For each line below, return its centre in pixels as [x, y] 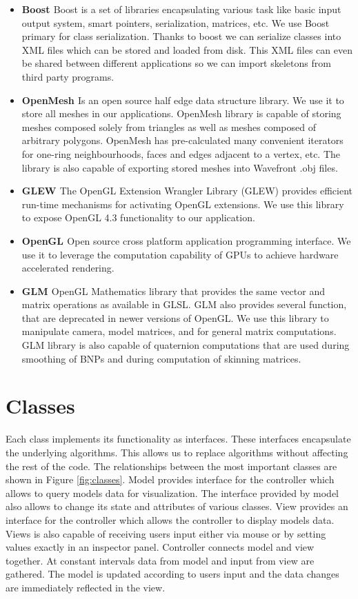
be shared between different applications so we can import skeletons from [176, 63]
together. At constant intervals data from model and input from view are [160, 560]
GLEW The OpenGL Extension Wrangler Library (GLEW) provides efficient [187, 191]
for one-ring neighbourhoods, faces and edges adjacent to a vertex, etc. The [181, 153]
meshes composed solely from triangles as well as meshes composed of [169, 126]
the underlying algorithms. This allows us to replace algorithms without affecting [177, 452]
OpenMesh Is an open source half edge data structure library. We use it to [183, 100]
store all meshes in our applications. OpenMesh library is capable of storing [181, 113]
